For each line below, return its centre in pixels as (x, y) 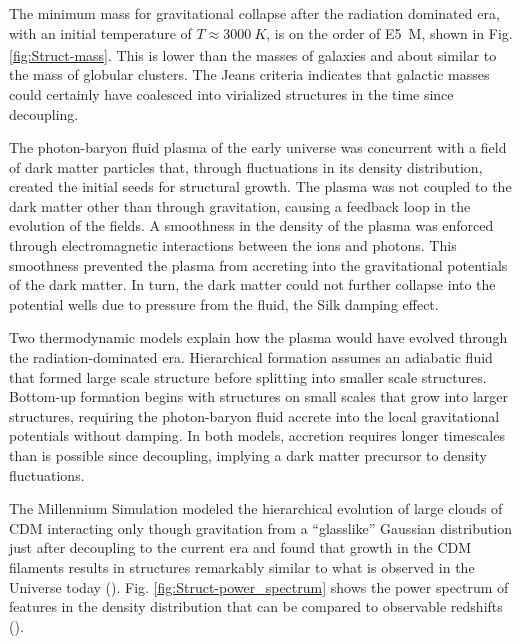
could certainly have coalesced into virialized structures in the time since (231, 93)
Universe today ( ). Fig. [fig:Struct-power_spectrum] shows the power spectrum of (259, 586)
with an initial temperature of (100, 32)
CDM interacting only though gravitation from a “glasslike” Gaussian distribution (260, 527)
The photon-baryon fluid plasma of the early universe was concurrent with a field (258, 147)
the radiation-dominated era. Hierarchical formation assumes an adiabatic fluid (251, 357)
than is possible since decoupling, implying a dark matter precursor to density (248, 455)
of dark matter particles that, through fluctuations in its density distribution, (246, 166)
